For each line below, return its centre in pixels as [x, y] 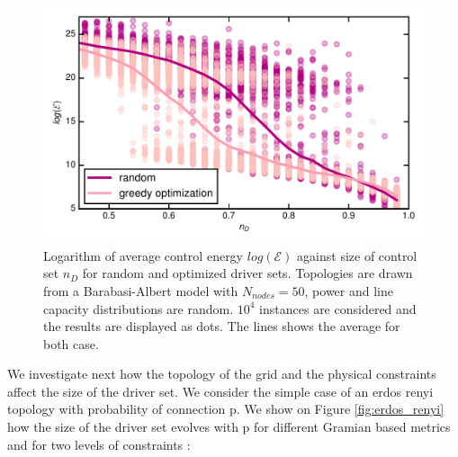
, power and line [349, 290]
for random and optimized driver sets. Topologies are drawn [247, 273]
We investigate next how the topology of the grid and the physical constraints [222, 374]
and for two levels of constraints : [99, 444]
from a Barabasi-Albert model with [141, 290]
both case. [71, 343]
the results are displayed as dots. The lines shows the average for [222, 326]
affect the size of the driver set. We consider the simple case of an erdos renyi [220, 391]
